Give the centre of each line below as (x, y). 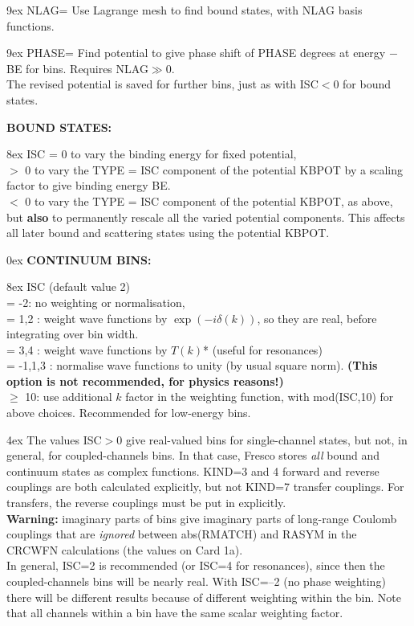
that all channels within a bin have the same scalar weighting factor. (175, 613)
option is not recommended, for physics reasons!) (145, 381)
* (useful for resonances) (262, 349)
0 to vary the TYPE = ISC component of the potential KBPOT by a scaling (214, 169)
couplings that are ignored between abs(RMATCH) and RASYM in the (182, 534)
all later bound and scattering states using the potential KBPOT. (168, 233)
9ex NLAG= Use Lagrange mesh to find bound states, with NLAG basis (185, 10)
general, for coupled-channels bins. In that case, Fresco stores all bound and (193, 455)
